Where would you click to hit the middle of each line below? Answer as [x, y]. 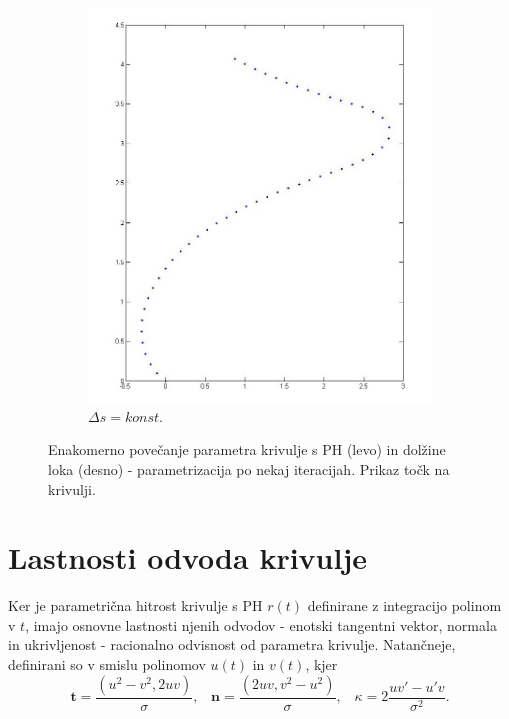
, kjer [321, 664]
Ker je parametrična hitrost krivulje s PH [135, 605]
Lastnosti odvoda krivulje [187, 557]
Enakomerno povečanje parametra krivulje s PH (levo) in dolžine [247, 449]
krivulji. [72, 488]
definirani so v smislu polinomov [107, 664]
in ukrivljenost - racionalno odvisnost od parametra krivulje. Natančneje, [232, 644]
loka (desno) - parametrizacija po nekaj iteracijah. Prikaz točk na [249, 468]
